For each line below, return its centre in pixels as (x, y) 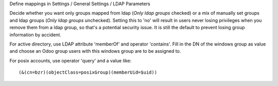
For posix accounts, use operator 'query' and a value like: (71, 60)
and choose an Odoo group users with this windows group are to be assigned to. (95, 51)
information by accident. (35, 35)
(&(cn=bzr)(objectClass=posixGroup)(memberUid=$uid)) (88, 72)
